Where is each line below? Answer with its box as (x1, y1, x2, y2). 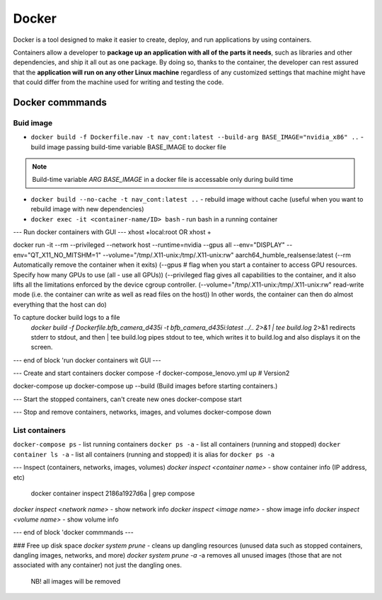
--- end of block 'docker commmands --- (13, 528, 134, 537)
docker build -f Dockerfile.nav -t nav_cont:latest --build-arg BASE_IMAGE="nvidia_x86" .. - (30, 133, 364, 142)
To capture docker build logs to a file (13, 313, 120, 322)
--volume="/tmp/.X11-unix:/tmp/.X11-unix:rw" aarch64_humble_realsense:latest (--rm (103, 250, 352, 259)
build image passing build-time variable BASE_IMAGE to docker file (30, 142, 226, 151)
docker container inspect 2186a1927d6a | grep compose (30, 489, 195, 497)
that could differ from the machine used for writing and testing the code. (13, 78, 224, 86)
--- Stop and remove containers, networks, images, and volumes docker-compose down (13, 408, 272, 417)
